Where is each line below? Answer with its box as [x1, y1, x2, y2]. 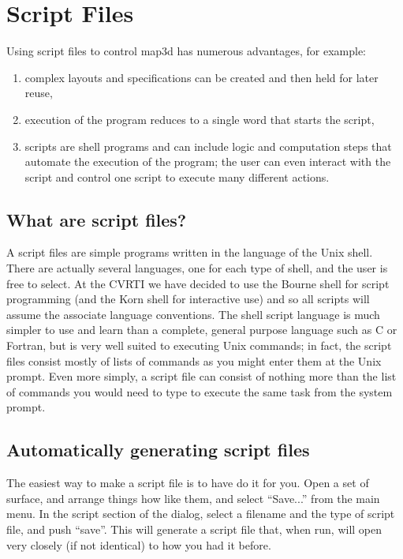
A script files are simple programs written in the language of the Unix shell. [6, 244, 373, 261]
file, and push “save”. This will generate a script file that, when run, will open [6, 521, 382, 537]
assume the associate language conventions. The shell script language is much [6, 306, 380, 322]
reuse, [24, 84, 53, 101]
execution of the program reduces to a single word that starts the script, [24, 111, 375, 127]
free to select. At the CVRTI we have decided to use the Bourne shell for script [6, 275, 390, 291]
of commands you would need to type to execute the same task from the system [6, 383, 393, 400]
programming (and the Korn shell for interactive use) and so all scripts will [6, 291, 370, 307]
